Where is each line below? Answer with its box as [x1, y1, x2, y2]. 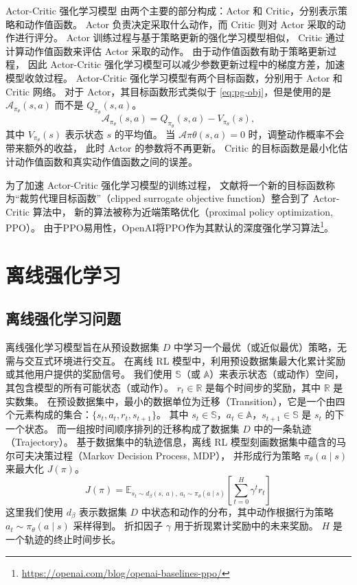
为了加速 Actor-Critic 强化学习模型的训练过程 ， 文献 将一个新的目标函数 [5, 177, 325, 192]
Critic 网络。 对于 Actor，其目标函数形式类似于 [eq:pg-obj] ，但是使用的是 [5, 84, 332, 98]
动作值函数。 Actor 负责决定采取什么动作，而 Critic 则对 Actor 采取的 [24, 16, 336, 31]
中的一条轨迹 [253, 421, 312, 435]
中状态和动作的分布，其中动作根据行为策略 [141, 505, 334, 519]
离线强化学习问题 [5, 308, 121, 329]
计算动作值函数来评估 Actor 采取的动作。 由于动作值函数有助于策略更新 [5, 43, 327, 58]
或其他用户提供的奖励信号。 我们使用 [5, 367, 172, 381]
